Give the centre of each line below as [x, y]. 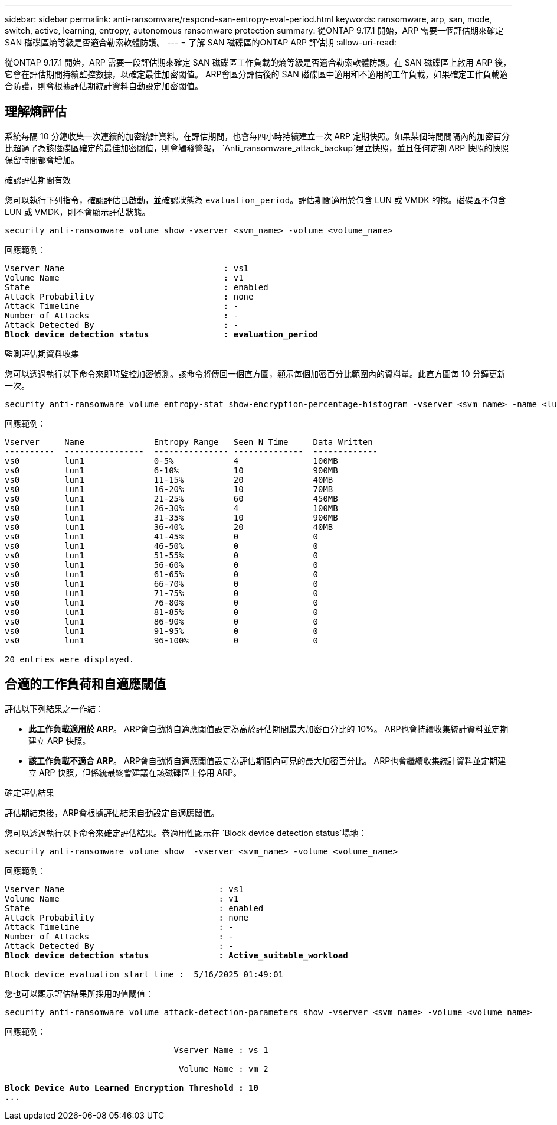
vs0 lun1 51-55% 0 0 [162, 555]
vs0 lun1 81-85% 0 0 [162, 612]
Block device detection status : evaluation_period [162, 334]
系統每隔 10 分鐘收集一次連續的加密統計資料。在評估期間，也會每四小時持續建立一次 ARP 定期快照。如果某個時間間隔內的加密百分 [257, 136]
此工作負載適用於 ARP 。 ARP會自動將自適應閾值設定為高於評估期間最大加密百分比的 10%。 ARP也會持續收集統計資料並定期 [268, 729]
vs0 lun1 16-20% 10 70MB [169, 489]
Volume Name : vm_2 [224, 1069]
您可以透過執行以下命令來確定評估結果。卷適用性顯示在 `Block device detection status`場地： [186, 833]
